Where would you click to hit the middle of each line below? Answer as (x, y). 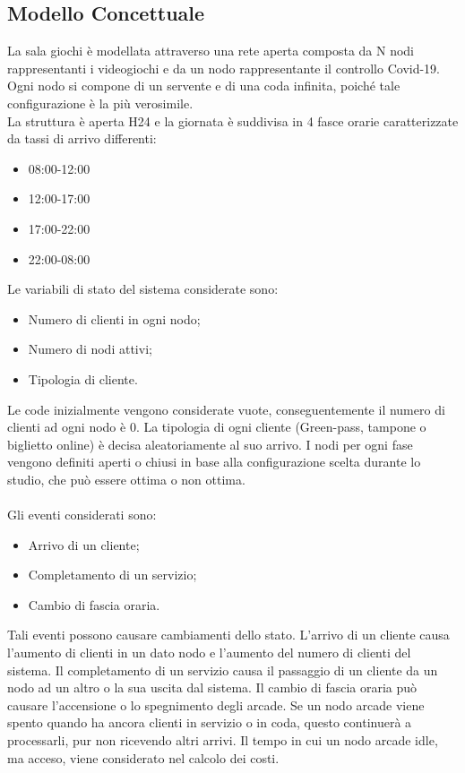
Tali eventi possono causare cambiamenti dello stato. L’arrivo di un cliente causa (228, 635)
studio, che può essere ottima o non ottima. (126, 479)
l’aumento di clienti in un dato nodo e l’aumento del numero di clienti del (209, 653)
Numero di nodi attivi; (90, 349)
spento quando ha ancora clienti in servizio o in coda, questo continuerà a (210, 722)
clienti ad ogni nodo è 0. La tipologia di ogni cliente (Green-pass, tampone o (217, 427)
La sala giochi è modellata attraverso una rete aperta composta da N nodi (211, 51)
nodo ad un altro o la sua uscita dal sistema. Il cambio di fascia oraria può (212, 687)
